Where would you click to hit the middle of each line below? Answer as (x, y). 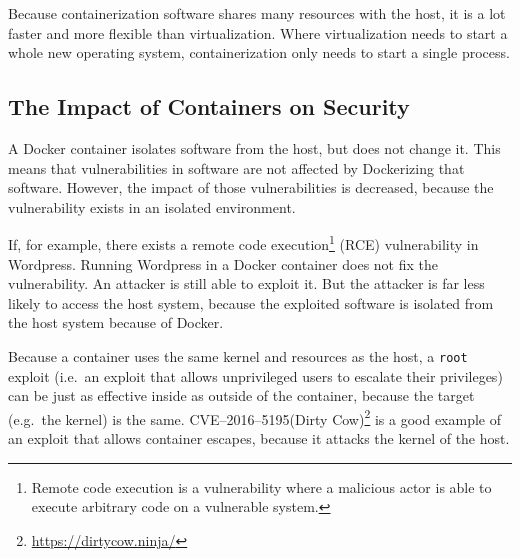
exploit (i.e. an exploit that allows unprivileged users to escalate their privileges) (255, 375)
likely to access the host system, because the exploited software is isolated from (251, 302)
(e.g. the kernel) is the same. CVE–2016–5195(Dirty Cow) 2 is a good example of (255, 417)
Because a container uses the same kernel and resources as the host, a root (238, 355)
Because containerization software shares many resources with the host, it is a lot (257, 13)
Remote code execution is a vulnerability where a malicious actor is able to (261, 486)
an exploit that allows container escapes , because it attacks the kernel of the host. (259, 438)
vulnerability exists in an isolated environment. (152, 206)
